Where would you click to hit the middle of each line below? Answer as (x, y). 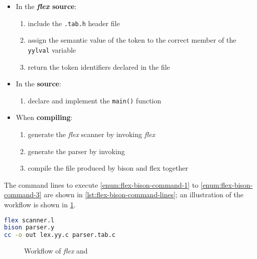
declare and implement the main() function (95, 100)
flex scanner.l (29, 220)
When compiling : (44, 117)
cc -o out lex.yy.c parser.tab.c (60, 235)
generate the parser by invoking (76, 151)
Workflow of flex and (56, 251)
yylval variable (52, 49)
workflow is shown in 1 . (40, 204)
